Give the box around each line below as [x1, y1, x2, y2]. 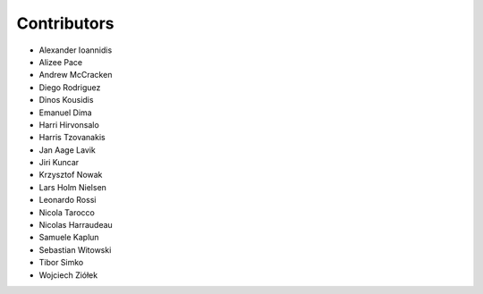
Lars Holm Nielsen [38, 181, 107, 192]
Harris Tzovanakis [38, 132, 106, 143]
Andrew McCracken [38, 70, 113, 80]
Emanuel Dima [38, 107, 93, 118]
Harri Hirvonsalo [38, 119, 100, 130]
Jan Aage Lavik [38, 144, 96, 155]
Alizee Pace [38, 56, 83, 67]
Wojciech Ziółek [38, 269, 98, 281]
